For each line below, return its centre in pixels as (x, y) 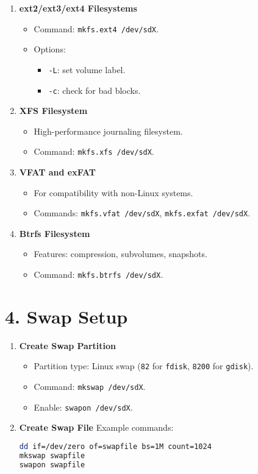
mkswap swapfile (52, 455)
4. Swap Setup (66, 316)
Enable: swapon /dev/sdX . (83, 407)
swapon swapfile (52, 465)
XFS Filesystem (53, 111)
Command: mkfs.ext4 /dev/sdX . (96, 28)
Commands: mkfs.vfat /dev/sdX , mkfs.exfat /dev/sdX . (142, 213)
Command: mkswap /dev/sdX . (90, 387)
